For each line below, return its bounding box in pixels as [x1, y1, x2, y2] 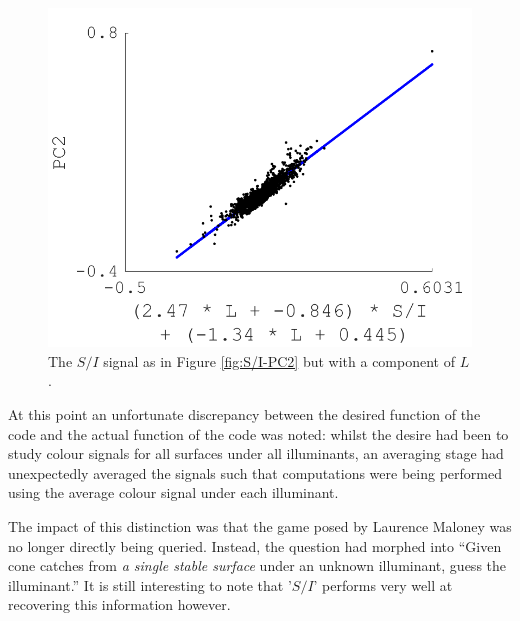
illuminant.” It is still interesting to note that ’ [8, 574, 292, 595]
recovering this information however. [8, 594, 231, 615]
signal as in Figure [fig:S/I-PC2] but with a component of [103, 350, 455, 371]
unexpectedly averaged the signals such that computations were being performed [8, 462, 502, 483]
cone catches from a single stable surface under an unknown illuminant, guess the [8, 555, 507, 576]
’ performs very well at [313, 574, 453, 595]
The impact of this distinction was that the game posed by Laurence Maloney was [8, 516, 512, 537]
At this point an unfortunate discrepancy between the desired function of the [8, 404, 481, 425]
